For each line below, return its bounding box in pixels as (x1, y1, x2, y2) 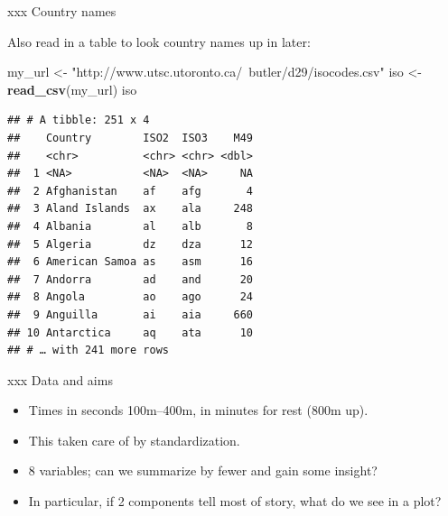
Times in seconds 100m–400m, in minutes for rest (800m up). (28, 401, 369, 419)
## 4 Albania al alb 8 (7, 219, 254, 233)
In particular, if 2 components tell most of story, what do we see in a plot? (28, 492, 442, 511)
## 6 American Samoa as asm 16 (7, 255, 254, 269)
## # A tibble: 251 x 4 (7, 114, 150, 127)
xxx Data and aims (7, 370, 113, 389)
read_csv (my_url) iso (7, 79, 137, 98)
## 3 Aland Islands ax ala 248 (7, 202, 254, 216)
